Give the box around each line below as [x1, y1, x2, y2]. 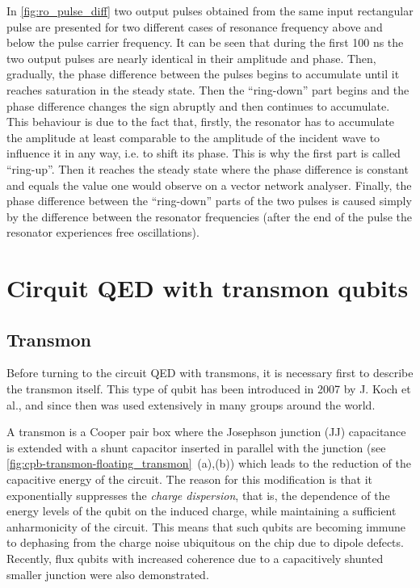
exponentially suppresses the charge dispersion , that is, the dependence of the [6, 486, 390, 503]
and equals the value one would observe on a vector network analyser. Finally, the [6, 176, 412, 193]
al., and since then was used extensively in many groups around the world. [6, 396, 376, 413]
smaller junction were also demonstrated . [6, 565, 209, 582]
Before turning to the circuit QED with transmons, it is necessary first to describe [6, 364, 414, 381]
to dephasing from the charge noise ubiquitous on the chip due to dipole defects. [6, 534, 404, 551]
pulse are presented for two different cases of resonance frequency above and [6, 18, 383, 35]
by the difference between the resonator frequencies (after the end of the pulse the [6, 208, 413, 225]
